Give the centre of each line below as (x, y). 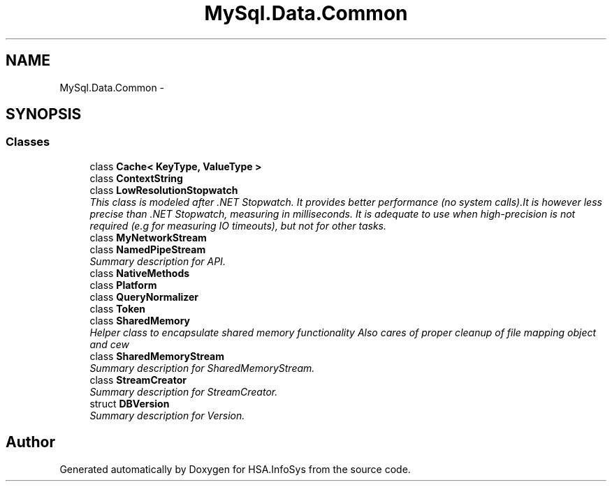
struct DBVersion (130, 403)
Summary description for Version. (167, 415)
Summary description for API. (158, 261)
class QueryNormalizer (144, 297)
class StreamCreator (138, 380)
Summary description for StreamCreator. (184, 391)
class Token (118, 308)
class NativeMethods (140, 273)
